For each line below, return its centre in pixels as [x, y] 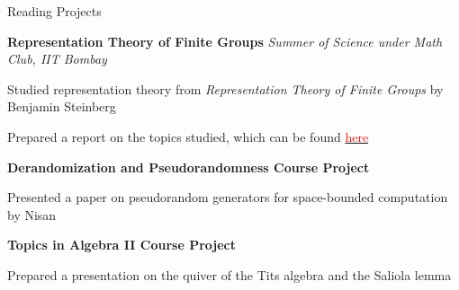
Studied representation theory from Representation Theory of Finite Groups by [225, 88]
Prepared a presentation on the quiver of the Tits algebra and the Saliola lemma [229, 274]
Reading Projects [54, 11]
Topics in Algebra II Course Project [122, 245]
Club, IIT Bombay [57, 59]
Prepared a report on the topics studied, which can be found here [188, 136]
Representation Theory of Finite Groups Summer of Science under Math [225, 41]
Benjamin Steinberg [62, 106]
